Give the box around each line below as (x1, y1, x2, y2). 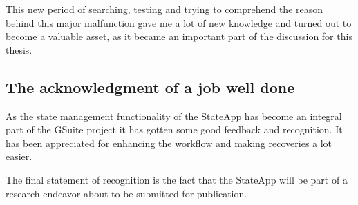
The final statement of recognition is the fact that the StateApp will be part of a (6, 172, 348, 186)
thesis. (6, 42, 32, 57)
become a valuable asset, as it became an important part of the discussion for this (6, 29, 352, 43)
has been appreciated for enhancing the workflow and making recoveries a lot (6, 135, 332, 150)
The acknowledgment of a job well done (6, 76, 295, 97)
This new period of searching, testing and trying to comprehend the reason (6, 2, 323, 16)
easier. (6, 149, 32, 164)
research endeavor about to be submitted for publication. (6, 186, 247, 200)
